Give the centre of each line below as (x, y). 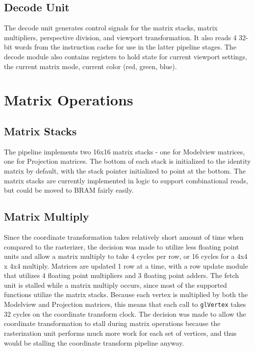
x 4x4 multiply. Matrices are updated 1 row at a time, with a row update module (126, 265)
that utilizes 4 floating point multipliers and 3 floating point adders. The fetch (122, 275)
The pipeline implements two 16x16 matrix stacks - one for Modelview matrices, (125, 151)
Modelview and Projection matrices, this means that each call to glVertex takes (125, 304)
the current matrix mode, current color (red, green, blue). (90, 66)
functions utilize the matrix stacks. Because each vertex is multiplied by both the (126, 294)
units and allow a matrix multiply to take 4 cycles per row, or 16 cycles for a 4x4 (126, 256)
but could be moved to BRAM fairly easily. (69, 190)
